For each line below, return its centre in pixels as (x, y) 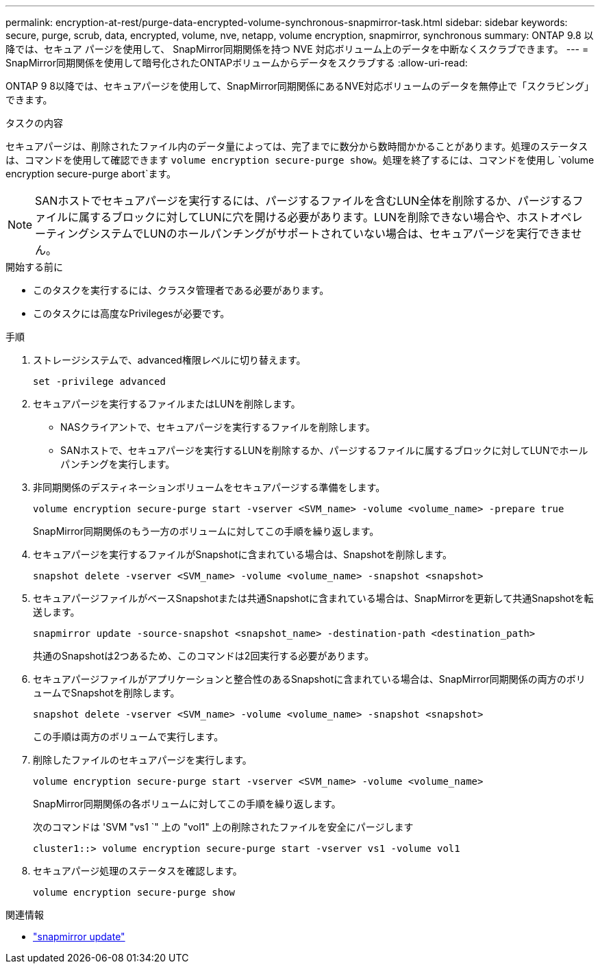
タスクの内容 (34, 123)
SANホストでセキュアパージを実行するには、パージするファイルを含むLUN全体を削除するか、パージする (304, 201)
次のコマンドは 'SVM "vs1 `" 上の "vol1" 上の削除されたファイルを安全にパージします (223, 827)
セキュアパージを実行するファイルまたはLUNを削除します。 (167, 404)
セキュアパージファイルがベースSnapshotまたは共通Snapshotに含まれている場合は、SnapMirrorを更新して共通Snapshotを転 (313, 598)
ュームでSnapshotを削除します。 (107, 693)
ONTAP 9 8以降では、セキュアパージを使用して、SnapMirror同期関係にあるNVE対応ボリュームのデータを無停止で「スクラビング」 (300, 86)
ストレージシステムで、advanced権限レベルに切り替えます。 (170, 360)
